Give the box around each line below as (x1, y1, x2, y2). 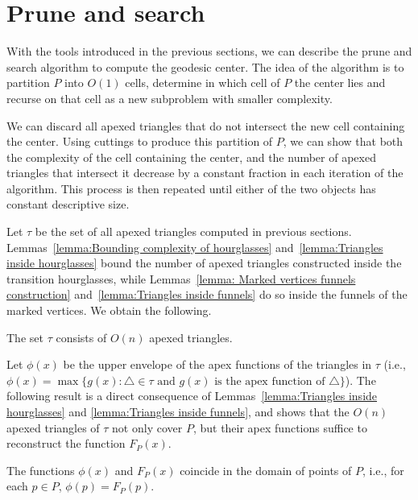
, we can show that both (283, 133, 404, 150)
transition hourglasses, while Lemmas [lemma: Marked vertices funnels (6, 270, 356, 287)
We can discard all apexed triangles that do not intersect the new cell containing (6, 117, 405, 134)
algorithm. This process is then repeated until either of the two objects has (6, 180, 376, 196)
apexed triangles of (6, 419, 100, 436)
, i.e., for (362, 461, 404, 478)
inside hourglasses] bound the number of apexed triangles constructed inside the (6, 254, 402, 271)
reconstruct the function (6, 435, 126, 452)
